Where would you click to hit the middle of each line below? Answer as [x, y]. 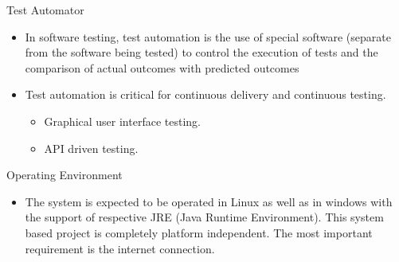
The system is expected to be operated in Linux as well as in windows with [209, 201]
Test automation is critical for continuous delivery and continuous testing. [205, 94]
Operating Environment [65, 175]
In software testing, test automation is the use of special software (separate [208, 36]
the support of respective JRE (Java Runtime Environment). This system [204, 217]
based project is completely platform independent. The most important [199, 232]
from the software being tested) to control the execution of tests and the [201, 52]
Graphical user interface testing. [122, 121]
